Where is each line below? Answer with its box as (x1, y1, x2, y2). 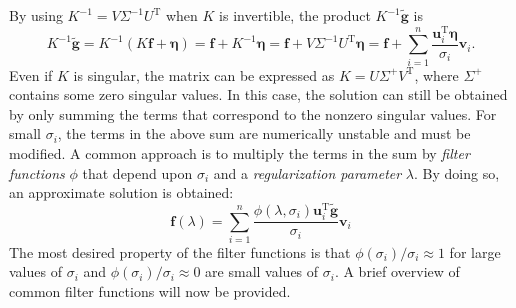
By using (9, 5, 63, 25)
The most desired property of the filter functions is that (9, 241, 351, 262)
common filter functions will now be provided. (9, 281, 291, 302)
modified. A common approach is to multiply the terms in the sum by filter (9, 142, 470, 163)
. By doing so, (413, 162, 500, 183)
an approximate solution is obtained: (9, 182, 234, 203)
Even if (9, 64, 53, 85)
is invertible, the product (219, 5, 371, 25)
